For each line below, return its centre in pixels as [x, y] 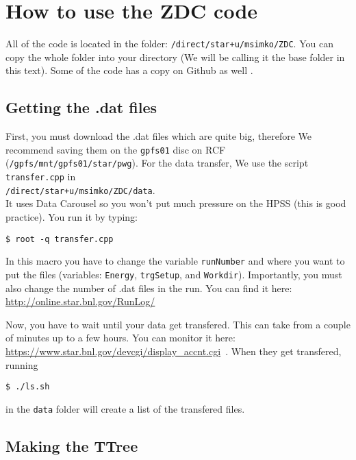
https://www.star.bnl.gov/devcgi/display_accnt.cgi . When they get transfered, [174, 351]
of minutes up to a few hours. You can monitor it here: [120, 338]
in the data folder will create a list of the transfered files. [125, 408]
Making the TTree [72, 445]
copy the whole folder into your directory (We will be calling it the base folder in [175, 57]
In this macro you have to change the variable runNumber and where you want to [175, 261]
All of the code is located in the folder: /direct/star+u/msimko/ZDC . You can [169, 44]
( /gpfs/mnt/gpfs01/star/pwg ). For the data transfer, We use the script [157, 163]
